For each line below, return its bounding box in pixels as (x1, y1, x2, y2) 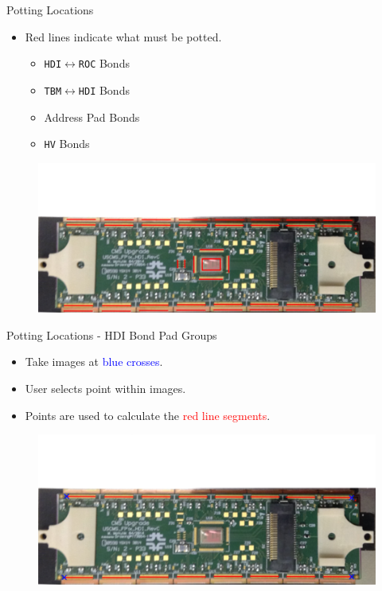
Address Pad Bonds (44, 108, 140, 125)
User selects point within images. (25, 379, 186, 396)
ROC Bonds (78, 55, 130, 72)
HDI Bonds (78, 81, 130, 98)
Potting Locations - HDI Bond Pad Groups (6, 326, 217, 343)
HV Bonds (44, 135, 90, 152)
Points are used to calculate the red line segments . (25, 406, 271, 423)
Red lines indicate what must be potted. (25, 28, 222, 45)
